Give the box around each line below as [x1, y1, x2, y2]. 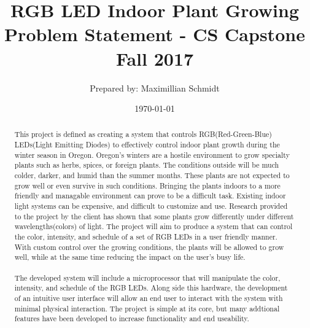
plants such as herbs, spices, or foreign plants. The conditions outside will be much [14, 160, 279, 170]
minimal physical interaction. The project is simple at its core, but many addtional [14, 303, 280, 313]
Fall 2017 [115, 45, 194, 71]
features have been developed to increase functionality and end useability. [14, 313, 249, 324]
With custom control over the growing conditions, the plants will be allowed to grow [14, 241, 284, 252]
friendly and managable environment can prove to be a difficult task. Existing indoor [14, 190, 286, 201]
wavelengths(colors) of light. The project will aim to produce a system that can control [14, 221, 293, 232]
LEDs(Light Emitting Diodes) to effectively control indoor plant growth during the [14, 139, 280, 150]
